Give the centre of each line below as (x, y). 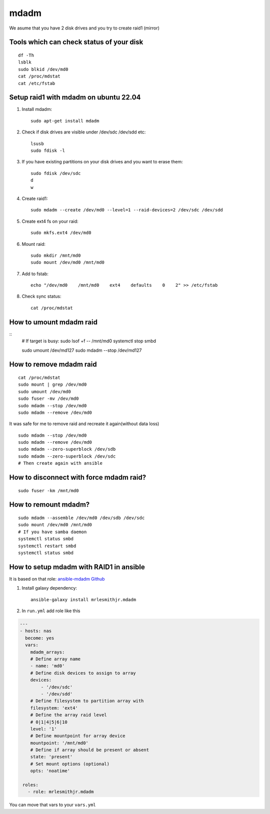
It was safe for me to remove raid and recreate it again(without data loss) (84, 424)
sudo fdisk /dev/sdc (56, 173)
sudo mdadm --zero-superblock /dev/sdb (67, 449)
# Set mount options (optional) (70, 764)
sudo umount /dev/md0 (44, 392)
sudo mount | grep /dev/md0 (52, 385)
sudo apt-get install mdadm (65, 121)
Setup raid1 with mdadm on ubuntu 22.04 (75, 97)
